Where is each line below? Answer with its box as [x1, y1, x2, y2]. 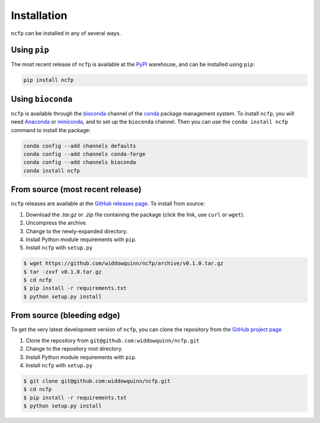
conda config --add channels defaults [23, 142, 136, 149]
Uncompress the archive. [25, 219, 88, 226]
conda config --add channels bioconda [23, 159, 136, 166]
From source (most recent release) [11, 184, 142, 195]
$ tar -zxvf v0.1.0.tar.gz [23, 268, 102, 275]
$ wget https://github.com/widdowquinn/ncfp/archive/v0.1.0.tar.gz [23, 260, 224, 267]
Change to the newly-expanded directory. [25, 227, 128, 235]
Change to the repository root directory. [25, 345, 123, 352]
